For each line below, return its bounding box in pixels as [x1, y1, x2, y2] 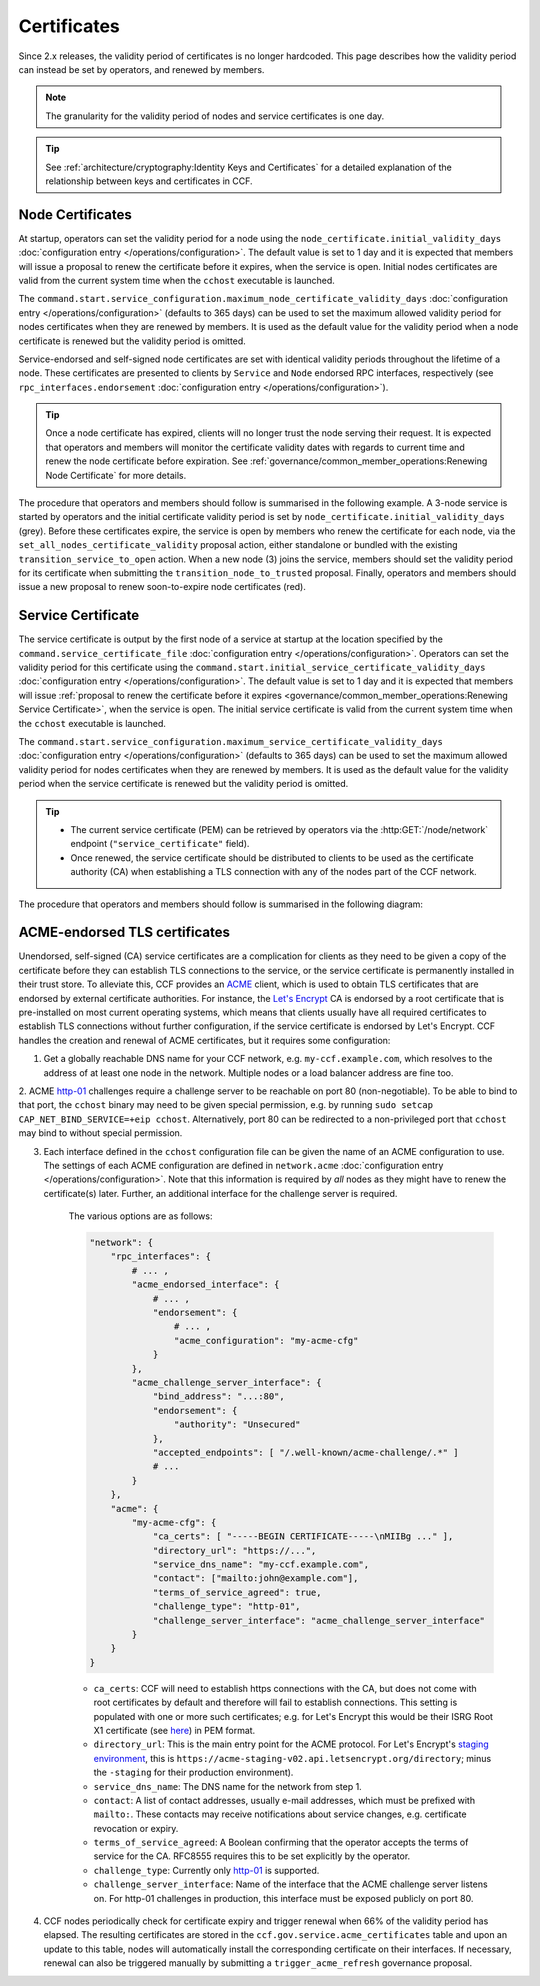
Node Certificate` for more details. [45, 469, 187, 481]
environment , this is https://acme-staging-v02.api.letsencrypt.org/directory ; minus [93, 1752, 492, 1764]
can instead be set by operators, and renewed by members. [18, 63, 265, 75]
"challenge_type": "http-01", [152, 1601, 301, 1612]
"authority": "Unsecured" [173, 1419, 301, 1430]
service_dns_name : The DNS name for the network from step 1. [93, 1780, 362, 1792]
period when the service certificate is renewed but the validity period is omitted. [18, 778, 349, 790]
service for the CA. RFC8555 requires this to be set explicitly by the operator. [93, 1850, 411, 1862]
